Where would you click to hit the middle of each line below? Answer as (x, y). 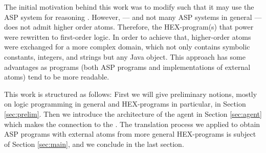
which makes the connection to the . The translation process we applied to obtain (132, 124)
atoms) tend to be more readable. (57, 77)
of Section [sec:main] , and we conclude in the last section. (94, 144)
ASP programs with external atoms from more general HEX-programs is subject (130, 134)
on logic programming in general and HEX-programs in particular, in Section (125, 104)
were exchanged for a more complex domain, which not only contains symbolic (127, 47)
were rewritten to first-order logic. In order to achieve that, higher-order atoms (128, 36)
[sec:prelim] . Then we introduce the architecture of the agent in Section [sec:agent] (133, 113)
